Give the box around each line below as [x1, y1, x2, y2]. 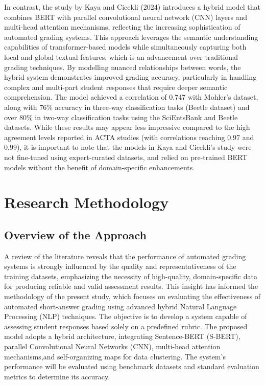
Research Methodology [4, 192, 169, 213]
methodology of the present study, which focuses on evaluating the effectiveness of [4, 291, 261, 302]
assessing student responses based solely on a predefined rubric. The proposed [4, 321, 248, 331]
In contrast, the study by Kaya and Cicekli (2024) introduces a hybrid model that [4, 2, 261, 12]
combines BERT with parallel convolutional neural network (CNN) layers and [4, 11, 248, 22]
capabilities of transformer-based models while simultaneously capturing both [4, 41, 247, 52]
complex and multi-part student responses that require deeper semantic [4, 81, 228, 92]
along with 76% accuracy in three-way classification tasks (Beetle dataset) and [4, 101, 250, 112]
